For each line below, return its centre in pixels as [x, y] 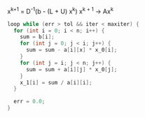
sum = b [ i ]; [37, 37]
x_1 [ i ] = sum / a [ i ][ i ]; [56, 82]
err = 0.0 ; [29, 102]
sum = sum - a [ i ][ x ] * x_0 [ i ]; [71, 50]
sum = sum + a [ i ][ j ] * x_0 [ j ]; [71, 69]
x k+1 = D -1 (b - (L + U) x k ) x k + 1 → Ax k [61, 11]
